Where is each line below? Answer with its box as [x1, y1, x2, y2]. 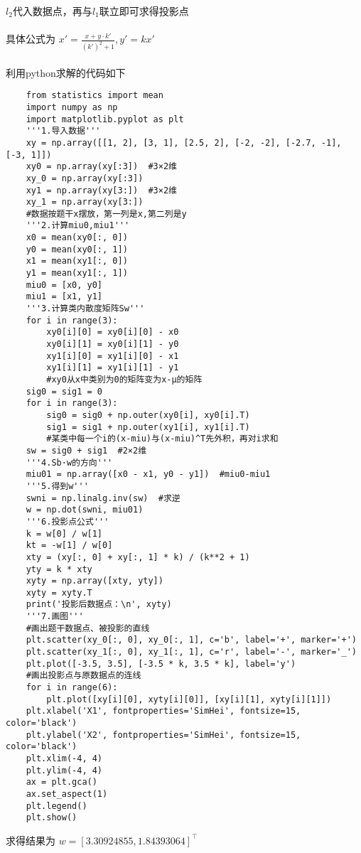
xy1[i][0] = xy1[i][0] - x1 [46, 350, 179, 361]
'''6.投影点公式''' [26, 516, 109, 527]
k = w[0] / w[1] [26, 528, 103, 539]
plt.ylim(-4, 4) [26, 765, 103, 776]
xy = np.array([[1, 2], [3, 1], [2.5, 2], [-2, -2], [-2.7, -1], [26, 137, 342, 148]
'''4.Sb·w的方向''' [26, 457, 113, 468]
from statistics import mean [26, 90, 163, 101]
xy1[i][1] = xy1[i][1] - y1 [46, 363, 179, 373]
